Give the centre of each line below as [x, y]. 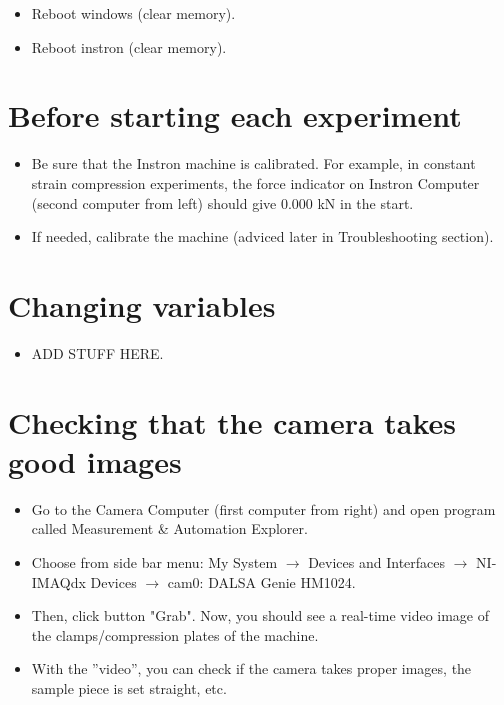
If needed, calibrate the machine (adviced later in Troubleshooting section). [262, 236]
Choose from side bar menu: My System [154, 561]
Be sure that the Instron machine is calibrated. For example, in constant [253, 163]
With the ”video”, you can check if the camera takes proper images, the [251, 668]
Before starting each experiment [235, 115]
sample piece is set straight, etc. [129, 687]
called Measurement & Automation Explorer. [169, 528]
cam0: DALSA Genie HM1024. [261, 581]
